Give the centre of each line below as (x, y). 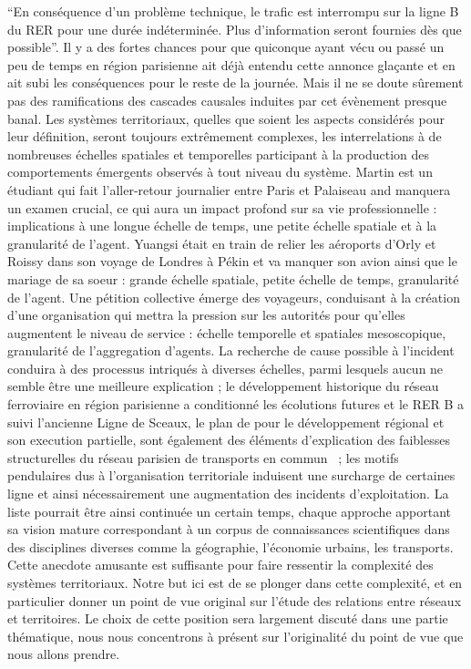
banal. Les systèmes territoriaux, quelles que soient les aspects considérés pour (226, 118)
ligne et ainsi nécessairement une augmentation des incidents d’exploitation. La (228, 494)
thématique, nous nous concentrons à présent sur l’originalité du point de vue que (235, 636)
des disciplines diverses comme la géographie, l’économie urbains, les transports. (230, 546)
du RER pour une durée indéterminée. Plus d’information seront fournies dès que (235, 29)
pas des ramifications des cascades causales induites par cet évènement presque (227, 100)
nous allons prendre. (64, 654)
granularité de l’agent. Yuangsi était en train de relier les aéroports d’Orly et (222, 243)
